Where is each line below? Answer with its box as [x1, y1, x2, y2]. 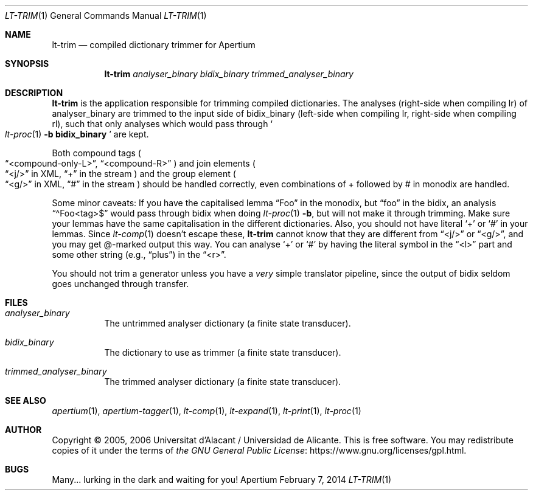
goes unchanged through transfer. [52, 279, 189, 289]
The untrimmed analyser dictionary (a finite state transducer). [104, 318, 351, 328]
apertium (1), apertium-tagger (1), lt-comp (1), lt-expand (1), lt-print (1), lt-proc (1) [52, 406, 361, 416]
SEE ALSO [5, 395, 46, 406]
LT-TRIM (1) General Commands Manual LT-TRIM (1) [5, 10, 207, 21]
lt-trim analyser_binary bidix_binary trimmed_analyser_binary [104, 69, 354, 79]
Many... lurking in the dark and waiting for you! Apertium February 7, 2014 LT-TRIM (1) [52, 474, 392, 485]
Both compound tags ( [52, 148, 141, 158]
